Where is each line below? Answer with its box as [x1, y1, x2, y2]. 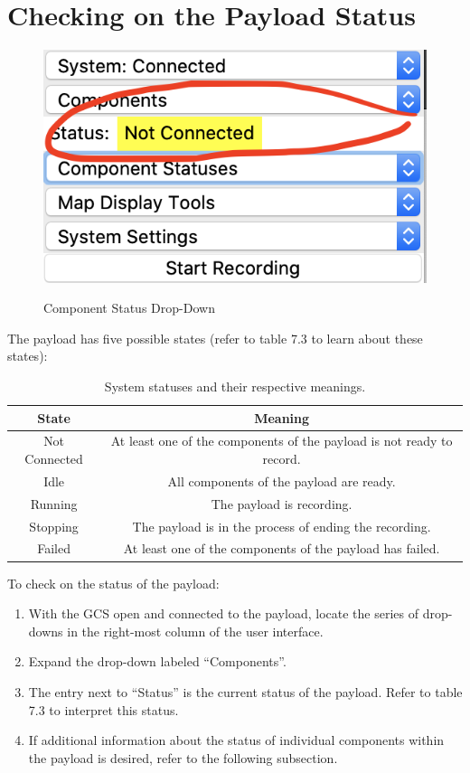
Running [30, 494, 78, 513]
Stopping [29, 516, 79, 535]
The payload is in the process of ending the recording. [132, 516, 431, 535]
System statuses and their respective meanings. [104, 377, 366, 396]
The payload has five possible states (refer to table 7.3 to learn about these [7, 328, 423, 347]
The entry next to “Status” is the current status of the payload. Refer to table [28, 682, 463, 701]
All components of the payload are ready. [167, 471, 396, 490]
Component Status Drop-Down [43, 298, 215, 317]
